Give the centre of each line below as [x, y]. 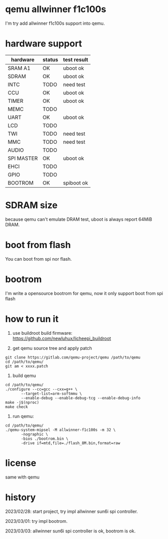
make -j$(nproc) [22, 402]
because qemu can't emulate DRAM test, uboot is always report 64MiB [79, 219]
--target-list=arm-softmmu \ [51, 394]
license [21, 463]
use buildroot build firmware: [43, 333]
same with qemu [22, 477]
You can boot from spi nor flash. [38, 259]
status [50, 59]
